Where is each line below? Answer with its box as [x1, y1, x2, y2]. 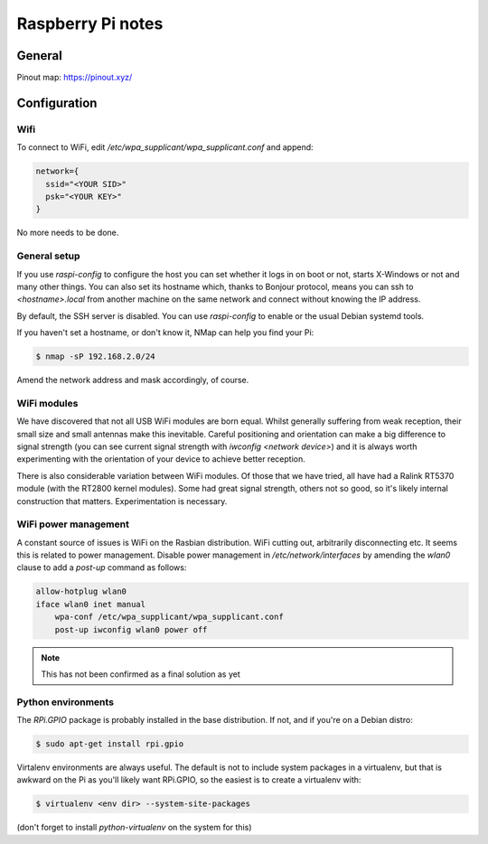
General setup [16, 249, 80, 262]
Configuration [16, 95, 98, 110]
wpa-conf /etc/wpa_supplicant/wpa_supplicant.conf [54, 612, 284, 623]
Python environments [16, 696, 115, 708]
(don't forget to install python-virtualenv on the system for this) [16, 822, 252, 833]
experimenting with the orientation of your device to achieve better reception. [16, 454, 306, 464]
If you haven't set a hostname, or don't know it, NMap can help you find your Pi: [16, 327, 314, 338]
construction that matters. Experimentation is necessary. [16, 495, 228, 506]
